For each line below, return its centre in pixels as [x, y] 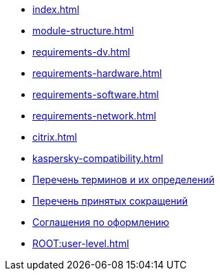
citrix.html [55, 137]
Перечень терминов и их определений [123, 180]
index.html [56, 9]
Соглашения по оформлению [101, 222]
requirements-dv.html [81, 52]
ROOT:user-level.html [81, 243]
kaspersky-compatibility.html [98, 158]
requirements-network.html [95, 116]
